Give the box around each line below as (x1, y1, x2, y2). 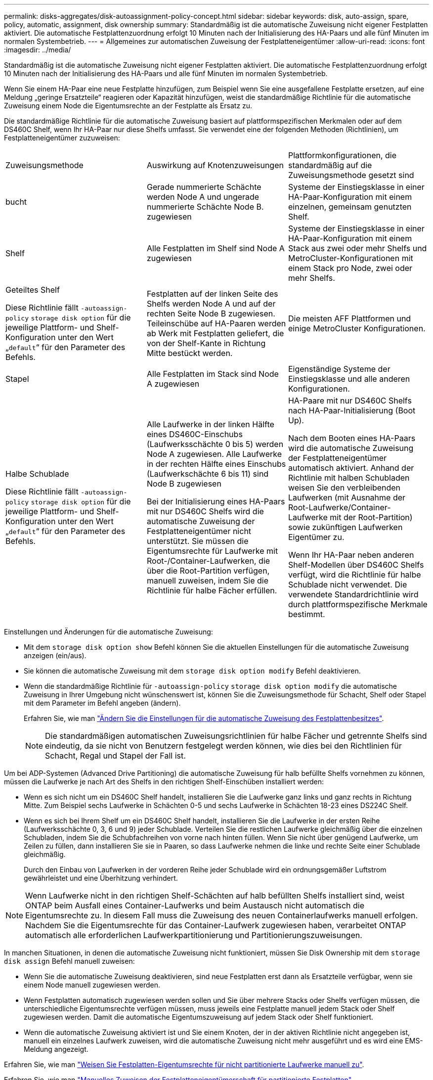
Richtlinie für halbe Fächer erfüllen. (146, 585, 277, 595)
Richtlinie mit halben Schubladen (288, 473, 410, 483)
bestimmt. (288, 609, 325, 619)
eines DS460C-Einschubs (146, 429, 243, 439)
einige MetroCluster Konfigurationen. (288, 323, 426, 333)
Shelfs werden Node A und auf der (146, 299, 276, 309)
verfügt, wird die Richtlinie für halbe (288, 570, 421, 580)
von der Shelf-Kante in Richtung (146, 338, 266, 348)
